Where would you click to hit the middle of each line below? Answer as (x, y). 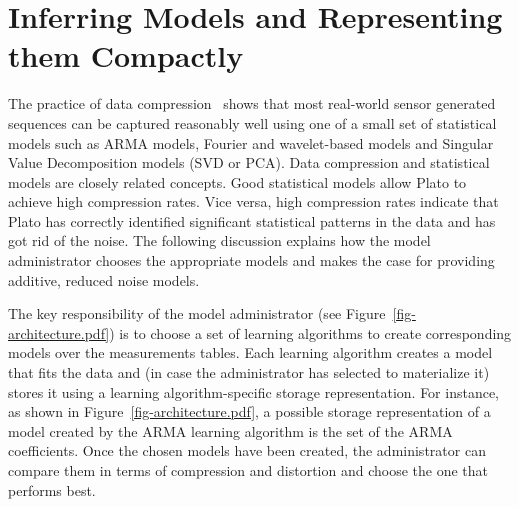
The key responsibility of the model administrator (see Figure (197, 313)
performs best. (52, 489)
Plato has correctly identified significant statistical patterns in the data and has (252, 220)
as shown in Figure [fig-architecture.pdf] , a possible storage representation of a (249, 411)
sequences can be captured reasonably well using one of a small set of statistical (252, 122)
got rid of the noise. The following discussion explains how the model (219, 240)
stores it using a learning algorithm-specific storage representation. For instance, (254, 391)
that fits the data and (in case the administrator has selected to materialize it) (249, 372)
